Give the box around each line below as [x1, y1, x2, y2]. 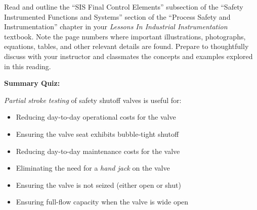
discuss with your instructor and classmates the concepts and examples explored [4, 50, 253, 61]
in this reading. [4, 61, 51, 71]
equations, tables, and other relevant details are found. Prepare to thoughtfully [4, 41, 249, 51]
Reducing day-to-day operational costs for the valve [16, 112, 176, 122]
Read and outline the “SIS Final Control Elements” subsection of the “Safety [4, 2, 243, 12]
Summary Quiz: [4, 78, 60, 88]
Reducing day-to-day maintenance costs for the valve [16, 145, 180, 156]
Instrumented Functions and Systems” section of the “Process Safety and [4, 11, 231, 22]
